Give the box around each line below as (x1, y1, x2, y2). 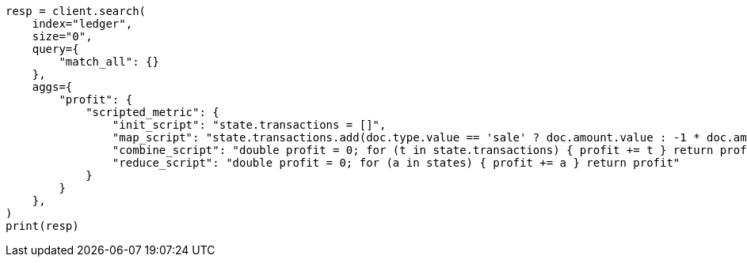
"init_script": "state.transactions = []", (112, 118, 387, 131)
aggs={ (32, 81, 73, 93)
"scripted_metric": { (86, 106, 219, 118)
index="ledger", (32, 17, 133, 30)
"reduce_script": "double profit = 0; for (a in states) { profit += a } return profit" (112, 156, 680, 169)
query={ (32, 43, 79, 55)
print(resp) (6, 220, 79, 232)
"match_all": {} (59, 55, 159, 68)
